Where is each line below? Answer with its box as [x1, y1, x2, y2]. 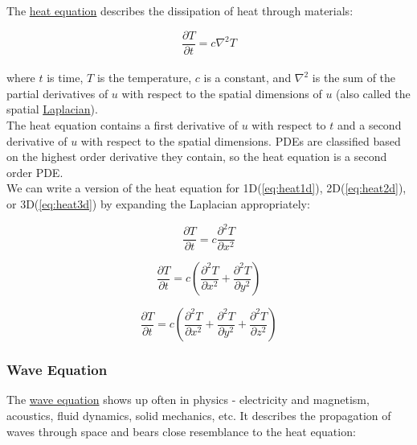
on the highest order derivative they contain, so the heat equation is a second [6, 148, 387, 165]
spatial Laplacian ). [6, 101, 98, 117]
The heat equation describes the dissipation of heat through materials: [6, 2, 354, 19]
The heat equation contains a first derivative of [6, 117, 239, 134]
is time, [47, 69, 84, 86]
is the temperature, [96, 69, 192, 86]
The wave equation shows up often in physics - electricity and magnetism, [6, 391, 370, 408]
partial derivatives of [6, 84, 108, 101]
